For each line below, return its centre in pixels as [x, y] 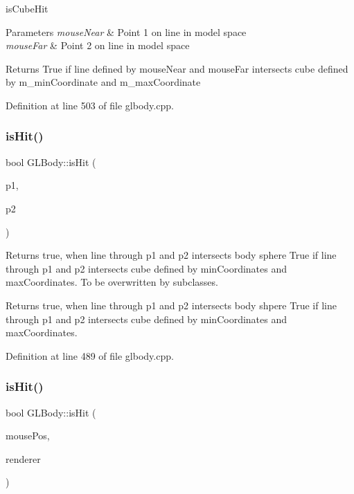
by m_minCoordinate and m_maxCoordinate [103, 82]
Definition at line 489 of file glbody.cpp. [90, 355]
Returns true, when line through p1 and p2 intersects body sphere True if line [171, 255]
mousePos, [28, 436]
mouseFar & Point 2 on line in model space [98, 45]
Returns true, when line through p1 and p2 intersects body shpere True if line [171, 305]
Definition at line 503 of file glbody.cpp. [90, 105]
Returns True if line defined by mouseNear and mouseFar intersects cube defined [177, 68]
